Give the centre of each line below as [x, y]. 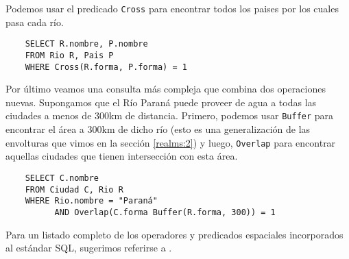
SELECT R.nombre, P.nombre [86, 44]
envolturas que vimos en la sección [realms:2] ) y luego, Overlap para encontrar [171, 142]
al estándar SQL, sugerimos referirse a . [89, 248]
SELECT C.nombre [62, 178]
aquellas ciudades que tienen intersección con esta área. [122, 156]
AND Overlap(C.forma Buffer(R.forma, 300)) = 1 [165, 212]
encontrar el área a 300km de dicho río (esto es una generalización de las [158, 129]
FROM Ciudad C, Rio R [74, 189]
